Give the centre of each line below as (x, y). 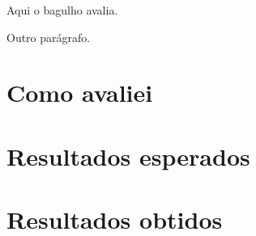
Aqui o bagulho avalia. (62, 10)
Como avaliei (80, 93)
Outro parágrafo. (49, 37)
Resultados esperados (128, 156)
